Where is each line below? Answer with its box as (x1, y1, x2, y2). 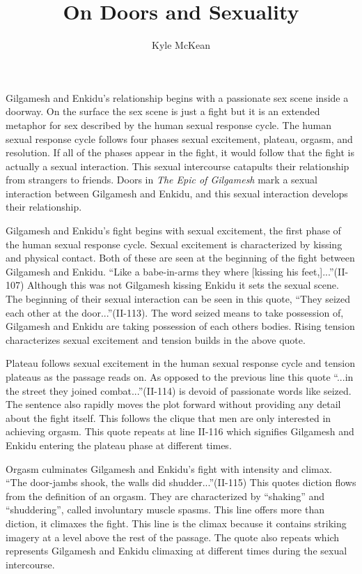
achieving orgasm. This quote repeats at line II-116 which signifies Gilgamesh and (6, 424, 354, 439)
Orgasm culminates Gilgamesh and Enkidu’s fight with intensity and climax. (6, 461, 332, 476)
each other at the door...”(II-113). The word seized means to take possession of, (6, 305, 344, 319)
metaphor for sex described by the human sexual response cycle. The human (6, 117, 331, 132)
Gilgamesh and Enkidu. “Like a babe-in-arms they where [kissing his (6, 264, 299, 278)
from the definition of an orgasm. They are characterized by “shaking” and (6, 488, 325, 503)
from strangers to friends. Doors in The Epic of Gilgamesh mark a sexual (6, 172, 317, 187)
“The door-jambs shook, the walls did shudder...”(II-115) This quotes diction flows (6, 475, 356, 490)
